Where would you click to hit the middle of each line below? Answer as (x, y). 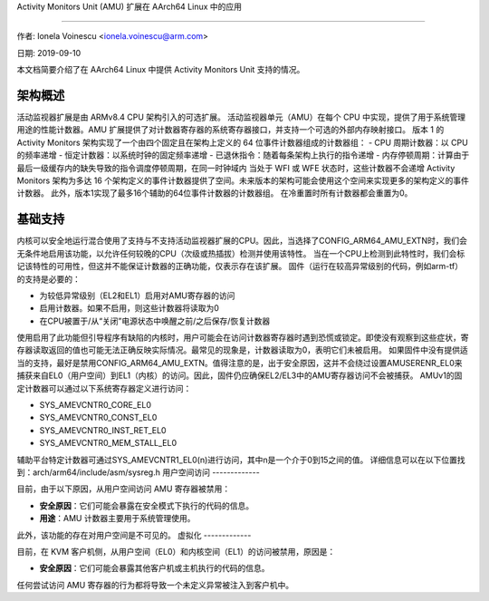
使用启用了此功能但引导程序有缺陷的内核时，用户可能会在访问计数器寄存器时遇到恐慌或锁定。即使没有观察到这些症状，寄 (243, 338)
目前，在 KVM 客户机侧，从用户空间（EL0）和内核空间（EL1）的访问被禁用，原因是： (176, 551)
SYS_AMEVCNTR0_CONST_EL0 (98, 418)
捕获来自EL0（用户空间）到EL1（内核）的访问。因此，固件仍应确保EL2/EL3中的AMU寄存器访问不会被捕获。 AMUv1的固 (240, 375)
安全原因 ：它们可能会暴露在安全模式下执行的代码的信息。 (146, 505)
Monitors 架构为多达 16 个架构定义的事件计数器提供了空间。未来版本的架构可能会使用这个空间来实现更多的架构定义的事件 (243, 180)
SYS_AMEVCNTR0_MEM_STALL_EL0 (108, 443)
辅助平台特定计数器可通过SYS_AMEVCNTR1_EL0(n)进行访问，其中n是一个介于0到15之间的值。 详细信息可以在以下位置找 (241, 460)
